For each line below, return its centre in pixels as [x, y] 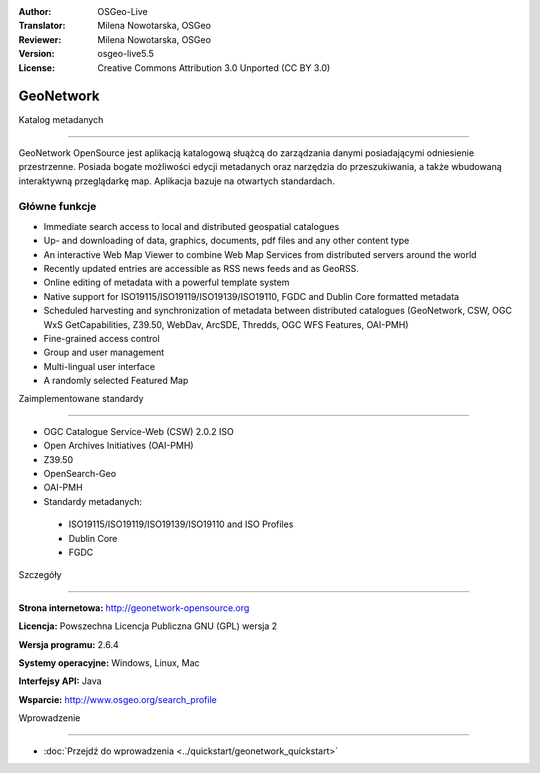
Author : [35, 11]
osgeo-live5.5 [125, 54]
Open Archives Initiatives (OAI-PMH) [118, 446]
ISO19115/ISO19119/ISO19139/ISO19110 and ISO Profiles [181, 524]
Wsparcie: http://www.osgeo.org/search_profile [117, 699]
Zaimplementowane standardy [81, 399]
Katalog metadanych [61, 120]
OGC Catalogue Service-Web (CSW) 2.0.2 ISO [139, 431]
